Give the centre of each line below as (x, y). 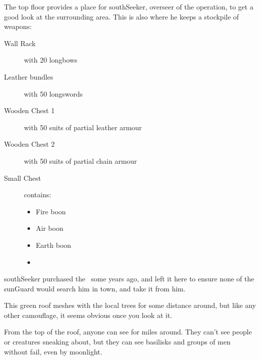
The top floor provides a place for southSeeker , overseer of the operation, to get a (129, 7)
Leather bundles (29, 76)
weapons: (18, 26)
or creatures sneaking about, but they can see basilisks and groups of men (117, 342)
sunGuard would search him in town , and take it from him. (95, 288)
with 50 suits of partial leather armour (83, 127)
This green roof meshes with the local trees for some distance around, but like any (130, 305)
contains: (38, 195)
